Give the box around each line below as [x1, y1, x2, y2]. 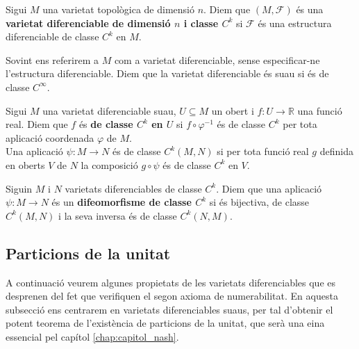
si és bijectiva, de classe [209, 195, 310, 209]
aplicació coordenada [6, 130, 94, 145]
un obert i [211, 103, 254, 117]
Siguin [6, 181, 33, 195]
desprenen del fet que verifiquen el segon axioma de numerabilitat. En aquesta [6, 289, 338, 303]
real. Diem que [6, 117, 68, 131]
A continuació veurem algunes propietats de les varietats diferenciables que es [6, 275, 336, 289]
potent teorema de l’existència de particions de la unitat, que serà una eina [6, 316, 325, 330]
